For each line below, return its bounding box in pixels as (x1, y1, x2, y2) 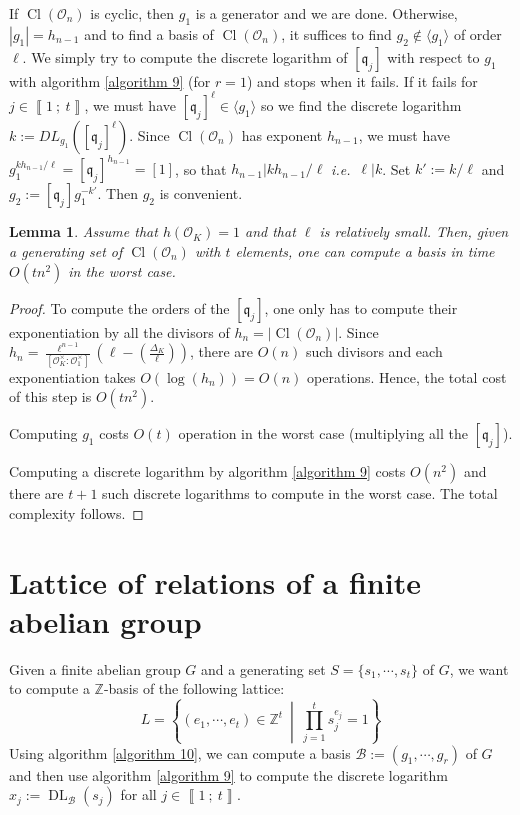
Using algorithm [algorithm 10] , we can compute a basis (9, 742, 351, 763)
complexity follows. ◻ (9, 502, 144, 523)
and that (245, 221, 296, 242)
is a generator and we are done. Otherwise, (195, 3, 458, 23)
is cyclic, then (90, 3, 175, 23)
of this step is (9, 386, 92, 407)
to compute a (9, 678, 90, 699)
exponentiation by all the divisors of (9, 321, 230, 342)
